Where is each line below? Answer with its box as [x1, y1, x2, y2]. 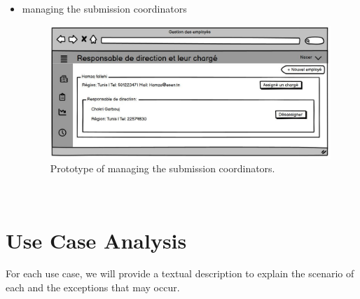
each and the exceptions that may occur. [6, 280, 180, 295]
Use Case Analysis [6, 225, 187, 254]
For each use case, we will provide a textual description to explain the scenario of [6, 266, 354, 281]
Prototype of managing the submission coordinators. [50, 161, 275, 176]
